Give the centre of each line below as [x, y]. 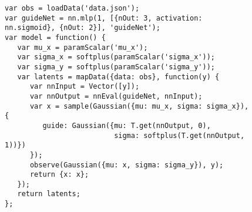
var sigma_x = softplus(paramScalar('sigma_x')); [116, 57]
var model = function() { [55, 37]
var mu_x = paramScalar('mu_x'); [83, 47]
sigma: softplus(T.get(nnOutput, [179, 135]
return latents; [49, 194]
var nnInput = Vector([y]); [85, 87]
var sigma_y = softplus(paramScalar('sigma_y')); [116, 67]
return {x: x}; [59, 175]
